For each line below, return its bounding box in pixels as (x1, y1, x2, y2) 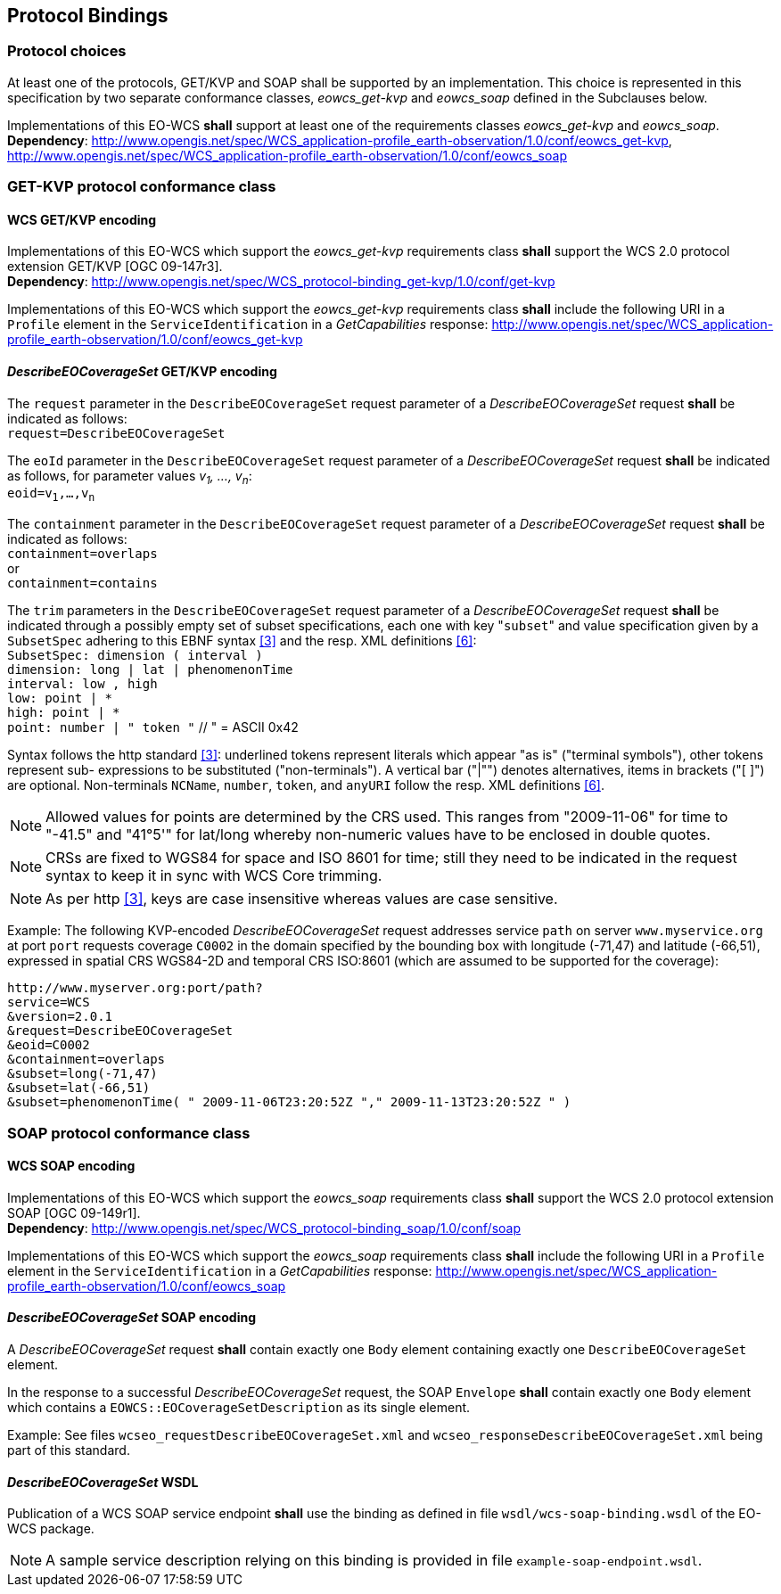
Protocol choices (7, 42, 127, 61)
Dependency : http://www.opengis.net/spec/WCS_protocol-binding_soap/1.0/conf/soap (7, 1220, 522, 1236)
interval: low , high (7, 677, 158, 692)
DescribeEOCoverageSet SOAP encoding (7, 1310, 257, 1326)
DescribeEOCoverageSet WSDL (7, 1474, 199, 1490)
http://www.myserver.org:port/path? (7, 981, 263, 996)
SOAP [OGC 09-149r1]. (7, 1204, 141, 1220)
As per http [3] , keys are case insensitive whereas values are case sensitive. (45, 890, 558, 908)
